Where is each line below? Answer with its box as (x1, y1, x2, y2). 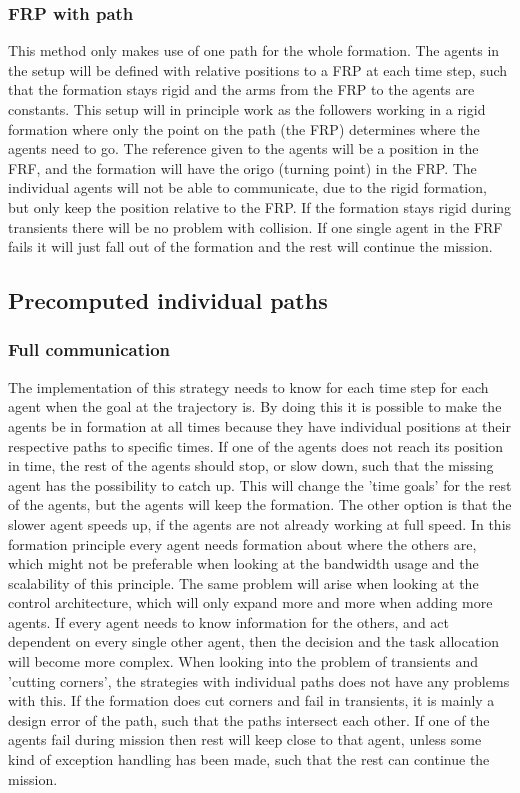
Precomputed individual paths (8, 285, 328, 316)
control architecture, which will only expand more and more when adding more (8, 592, 493, 613)
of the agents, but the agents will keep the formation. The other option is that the (8, 494, 512, 515)
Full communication (8, 337, 171, 362)
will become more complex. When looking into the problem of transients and (8, 651, 479, 672)
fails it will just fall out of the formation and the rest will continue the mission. (8, 236, 493, 257)
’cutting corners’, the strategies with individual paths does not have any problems (8, 670, 510, 691)
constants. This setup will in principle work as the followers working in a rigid (8, 99, 486, 119)
